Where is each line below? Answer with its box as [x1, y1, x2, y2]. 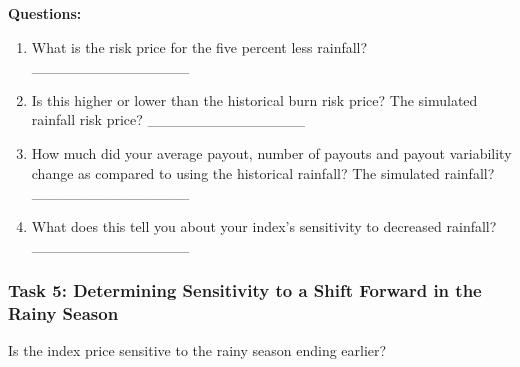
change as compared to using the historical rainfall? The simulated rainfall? [31, 162, 495, 183]
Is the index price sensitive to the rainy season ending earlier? [8, 340, 387, 361]
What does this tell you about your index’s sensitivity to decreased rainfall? [31, 215, 497, 236]
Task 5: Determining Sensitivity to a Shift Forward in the [8, 277, 482, 302]
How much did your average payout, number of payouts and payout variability [31, 142, 512, 163]
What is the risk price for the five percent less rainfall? [31, 36, 368, 57]
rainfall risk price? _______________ [31, 109, 306, 130]
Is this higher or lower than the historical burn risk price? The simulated [31, 89, 478, 110]
